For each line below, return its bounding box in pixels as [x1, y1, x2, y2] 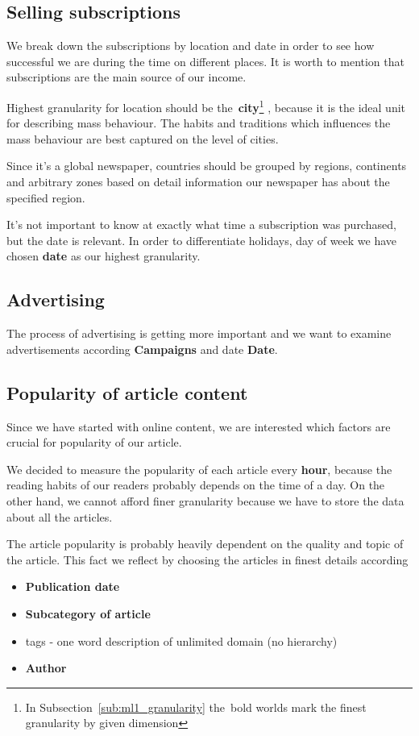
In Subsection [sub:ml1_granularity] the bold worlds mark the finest [25, 698, 367, 715]
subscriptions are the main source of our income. [6, 69, 247, 85]
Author [25, 659, 67, 676]
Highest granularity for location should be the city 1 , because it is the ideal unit [6, 96, 406, 115]
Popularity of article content [6, 380, 248, 405]
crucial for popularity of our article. [6, 434, 182, 451]
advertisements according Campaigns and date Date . [6, 340, 278, 357]
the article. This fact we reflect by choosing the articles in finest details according [6, 551, 409, 568]
